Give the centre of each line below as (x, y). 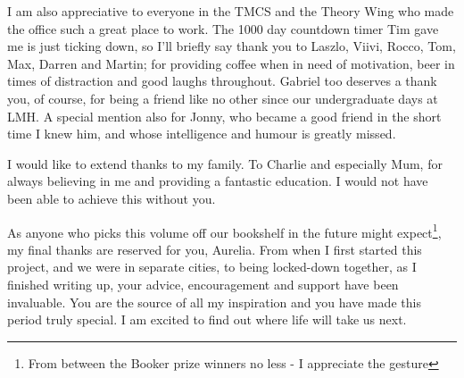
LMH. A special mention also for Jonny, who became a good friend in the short (224, 116)
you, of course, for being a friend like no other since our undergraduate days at (223, 98)
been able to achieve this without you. (112, 198)
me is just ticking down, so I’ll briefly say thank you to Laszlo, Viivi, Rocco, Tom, (232, 46)
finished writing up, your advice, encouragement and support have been (203, 284)
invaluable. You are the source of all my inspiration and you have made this (214, 302)
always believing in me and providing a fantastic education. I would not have (218, 181)
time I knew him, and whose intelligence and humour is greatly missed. (202, 134)
